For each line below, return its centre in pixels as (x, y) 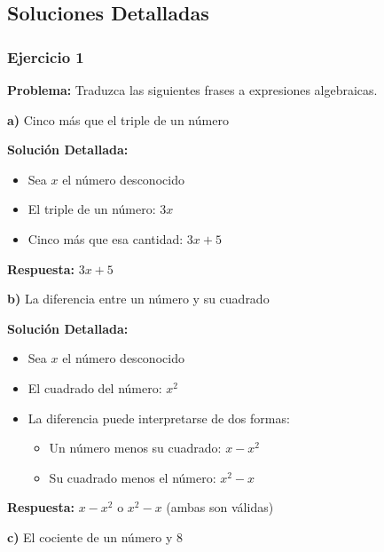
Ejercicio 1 (46, 56)
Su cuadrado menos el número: (133, 477)
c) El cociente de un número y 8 (95, 536)
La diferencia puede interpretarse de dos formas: (159, 418)
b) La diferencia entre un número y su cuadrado (138, 299)
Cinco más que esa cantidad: (106, 238)
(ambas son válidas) (220, 507)
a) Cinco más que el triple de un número (118, 119)
